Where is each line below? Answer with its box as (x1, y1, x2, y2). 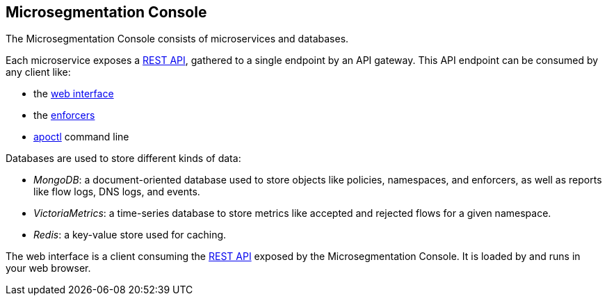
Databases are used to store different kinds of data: (6, 152, 241, 165)
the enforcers (33, 109, 95, 122)
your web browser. (6, 262, 91, 275)
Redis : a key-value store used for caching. (33, 229, 227, 241)
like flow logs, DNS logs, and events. (33, 186, 200, 198)
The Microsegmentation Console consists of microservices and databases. (6, 33, 349, 45)
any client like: (6, 66, 71, 79)
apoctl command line (33, 131, 129, 143)
